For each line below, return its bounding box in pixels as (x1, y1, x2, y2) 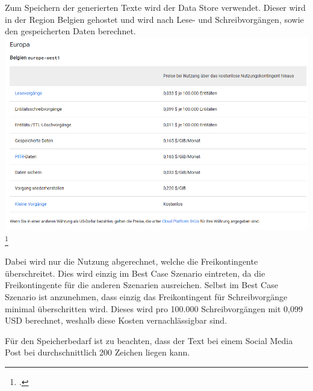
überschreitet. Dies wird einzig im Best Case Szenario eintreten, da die (5, 266, 265, 279)
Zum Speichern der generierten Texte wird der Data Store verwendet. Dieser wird (5, 1, 306, 13)
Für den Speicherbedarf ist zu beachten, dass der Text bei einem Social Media (5, 334, 293, 346)
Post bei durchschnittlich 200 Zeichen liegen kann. (5, 346, 190, 359)
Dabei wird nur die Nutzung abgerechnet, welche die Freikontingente (5, 255, 258, 268)
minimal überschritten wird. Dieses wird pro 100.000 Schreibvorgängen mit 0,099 (5, 302, 303, 315)
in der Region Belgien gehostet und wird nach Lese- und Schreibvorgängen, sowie (5, 13, 304, 25)
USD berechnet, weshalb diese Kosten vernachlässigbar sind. (5, 314, 228, 327)
